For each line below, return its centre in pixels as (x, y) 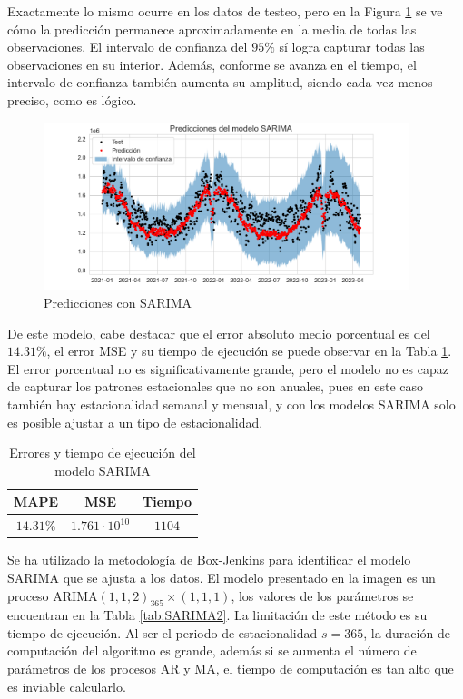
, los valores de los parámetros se (322, 595)
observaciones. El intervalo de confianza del (128, 47)
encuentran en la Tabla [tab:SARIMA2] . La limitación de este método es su (217, 615)
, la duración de (407, 632)
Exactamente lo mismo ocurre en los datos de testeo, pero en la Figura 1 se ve (225, 11)
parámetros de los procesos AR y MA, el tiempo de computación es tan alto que (231, 669)
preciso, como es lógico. (72, 99)
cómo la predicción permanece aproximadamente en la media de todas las (212, 29)
